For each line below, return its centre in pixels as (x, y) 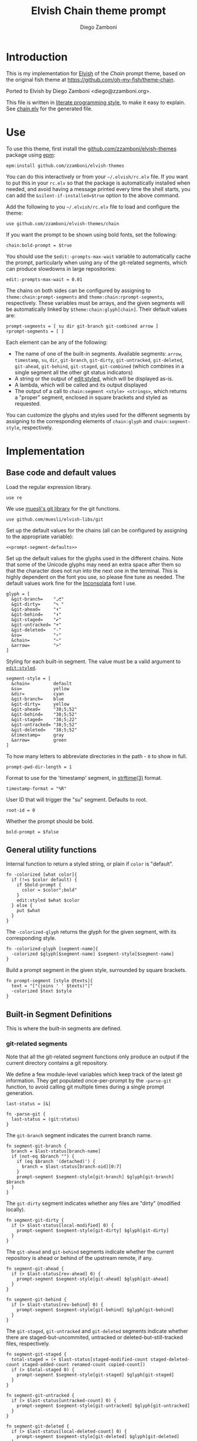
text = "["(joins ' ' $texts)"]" (52, 986)
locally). (16, 1209)
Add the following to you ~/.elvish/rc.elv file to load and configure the (93, 206)
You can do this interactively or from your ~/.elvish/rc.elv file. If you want (97, 176)
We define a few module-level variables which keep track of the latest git (94, 1074)
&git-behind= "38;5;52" (44, 714)
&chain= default (42, 683)
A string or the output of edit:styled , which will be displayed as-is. (94, 378)
